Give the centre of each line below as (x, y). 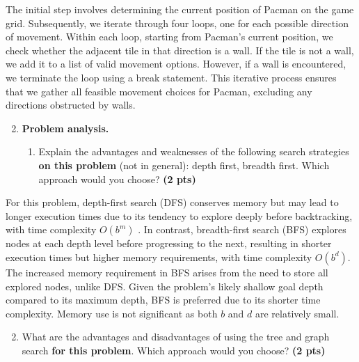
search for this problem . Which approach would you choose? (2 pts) (174, 350)
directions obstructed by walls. (71, 105)
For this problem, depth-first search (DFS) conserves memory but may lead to (172, 202)
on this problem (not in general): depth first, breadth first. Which (184, 165)
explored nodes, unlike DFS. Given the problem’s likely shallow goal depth (165, 286)
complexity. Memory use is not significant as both (112, 313)
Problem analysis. (65, 128)
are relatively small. (297, 313)
